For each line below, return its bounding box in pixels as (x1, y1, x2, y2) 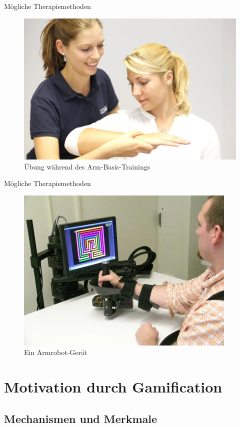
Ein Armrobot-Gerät (24, 347, 87, 357)
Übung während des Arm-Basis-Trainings (24, 161, 150, 171)
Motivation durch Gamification (4, 376, 222, 397)
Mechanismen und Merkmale (4, 410, 157, 426)
